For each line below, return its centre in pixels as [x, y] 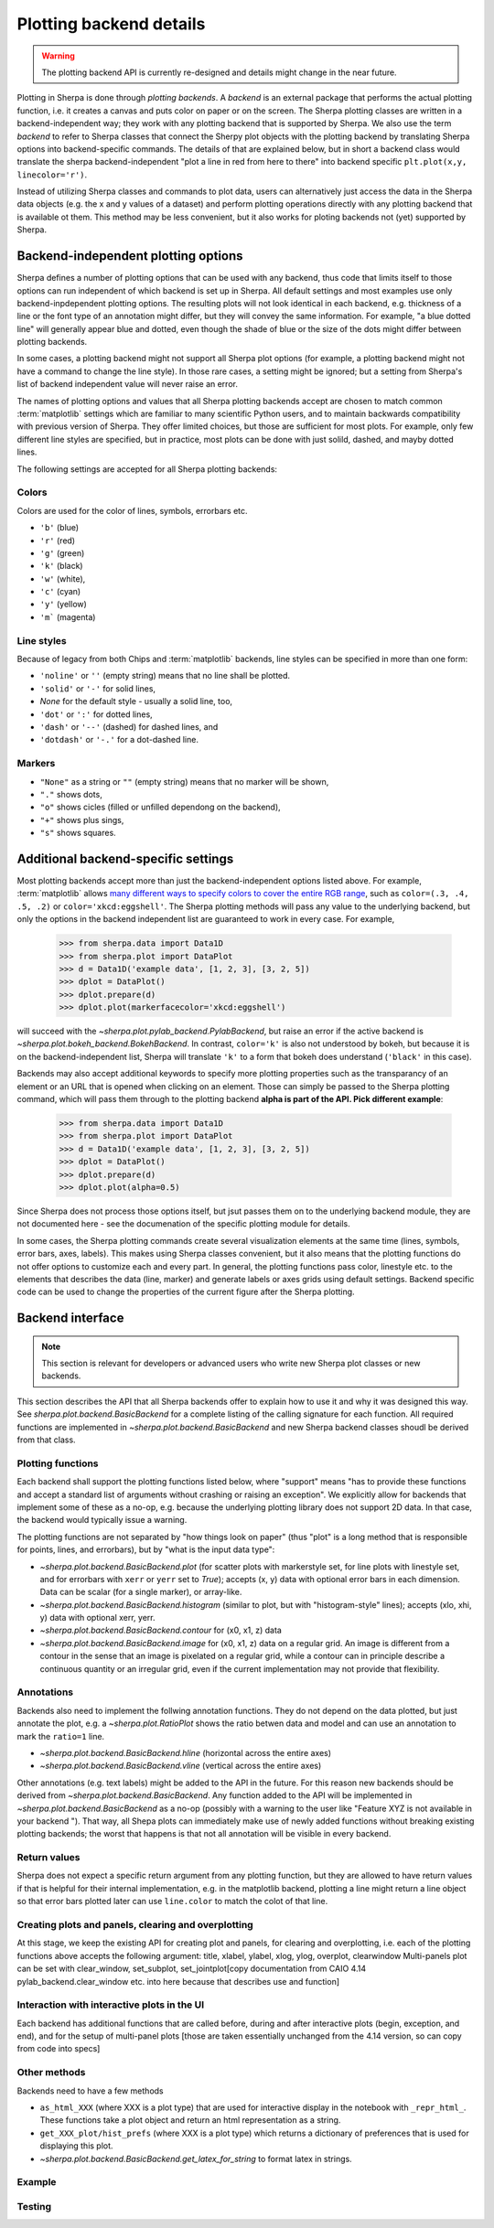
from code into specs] [59, 2049]
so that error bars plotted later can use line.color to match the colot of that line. [172, 1901]
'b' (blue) [59, 528]
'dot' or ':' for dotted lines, [96, 714]
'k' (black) [61, 566]
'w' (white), [63, 578]
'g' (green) [62, 552]
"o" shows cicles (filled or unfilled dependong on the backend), [160, 807]
